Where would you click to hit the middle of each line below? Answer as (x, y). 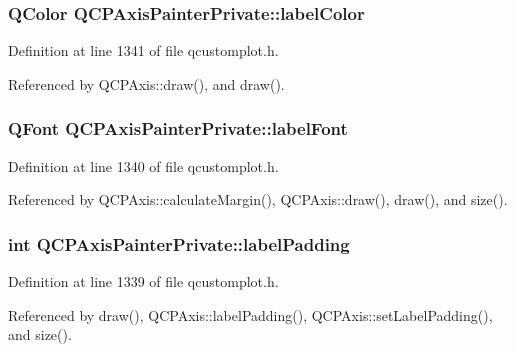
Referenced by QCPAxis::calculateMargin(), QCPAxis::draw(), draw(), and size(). (258, 199)
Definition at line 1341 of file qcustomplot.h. (143, 50)
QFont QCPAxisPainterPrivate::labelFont (178, 128)
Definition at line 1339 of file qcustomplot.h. (143, 281)
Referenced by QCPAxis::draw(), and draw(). (146, 83)
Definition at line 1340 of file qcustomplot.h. (143, 165)
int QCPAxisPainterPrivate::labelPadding (179, 243)
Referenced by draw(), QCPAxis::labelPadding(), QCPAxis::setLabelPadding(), (250, 314)
